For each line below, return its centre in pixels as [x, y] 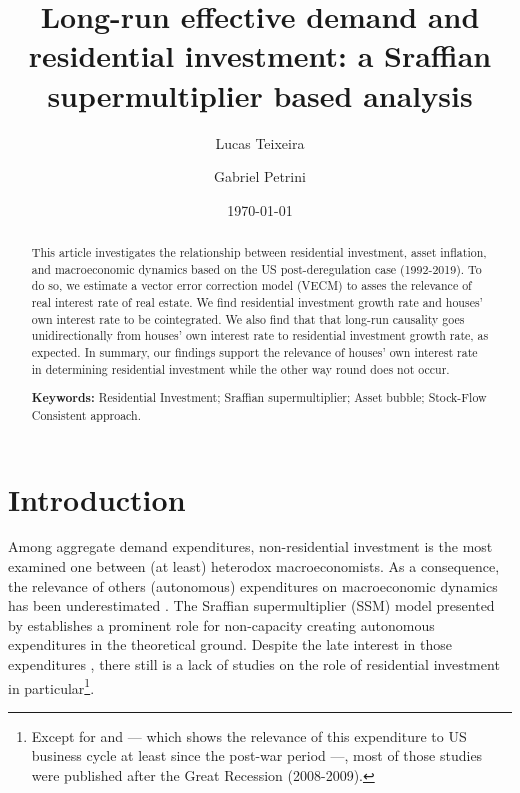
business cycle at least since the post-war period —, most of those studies [257, 755]
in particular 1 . [51, 686]
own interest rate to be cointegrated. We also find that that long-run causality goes [248, 318]
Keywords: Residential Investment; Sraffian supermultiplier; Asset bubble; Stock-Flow [259, 398]
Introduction [97, 498]
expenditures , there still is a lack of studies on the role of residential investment [254, 664]
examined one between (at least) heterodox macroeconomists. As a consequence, [254, 566]
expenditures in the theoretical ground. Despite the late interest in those [230, 644]
